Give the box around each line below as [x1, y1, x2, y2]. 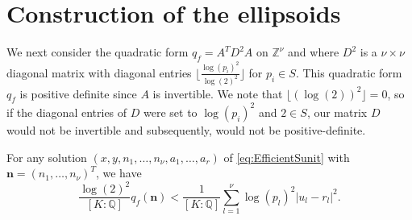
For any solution [6, 148, 87, 165]
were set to [143, 103, 198, 120]
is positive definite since [19, 85, 137, 102]
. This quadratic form [295, 64, 402, 81]
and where [288, 44, 339, 60]
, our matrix [306, 103, 368, 120]
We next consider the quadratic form [6, 44, 189, 60]
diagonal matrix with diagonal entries [6, 64, 192, 81]
